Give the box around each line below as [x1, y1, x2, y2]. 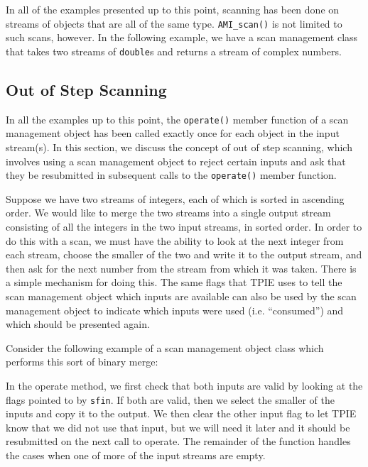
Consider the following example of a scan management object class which [6, 340, 324, 355]
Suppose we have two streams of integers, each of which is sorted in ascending [6, 191, 345, 206]
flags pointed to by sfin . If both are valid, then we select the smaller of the [6, 392, 335, 407]
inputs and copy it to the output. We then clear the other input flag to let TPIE [6, 406, 357, 421]
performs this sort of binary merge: [6, 354, 158, 369]
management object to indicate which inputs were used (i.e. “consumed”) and [6, 302, 344, 317]
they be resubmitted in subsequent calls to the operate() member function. [6, 167, 337, 182]
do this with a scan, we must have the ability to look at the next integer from [6, 233, 344, 248]
